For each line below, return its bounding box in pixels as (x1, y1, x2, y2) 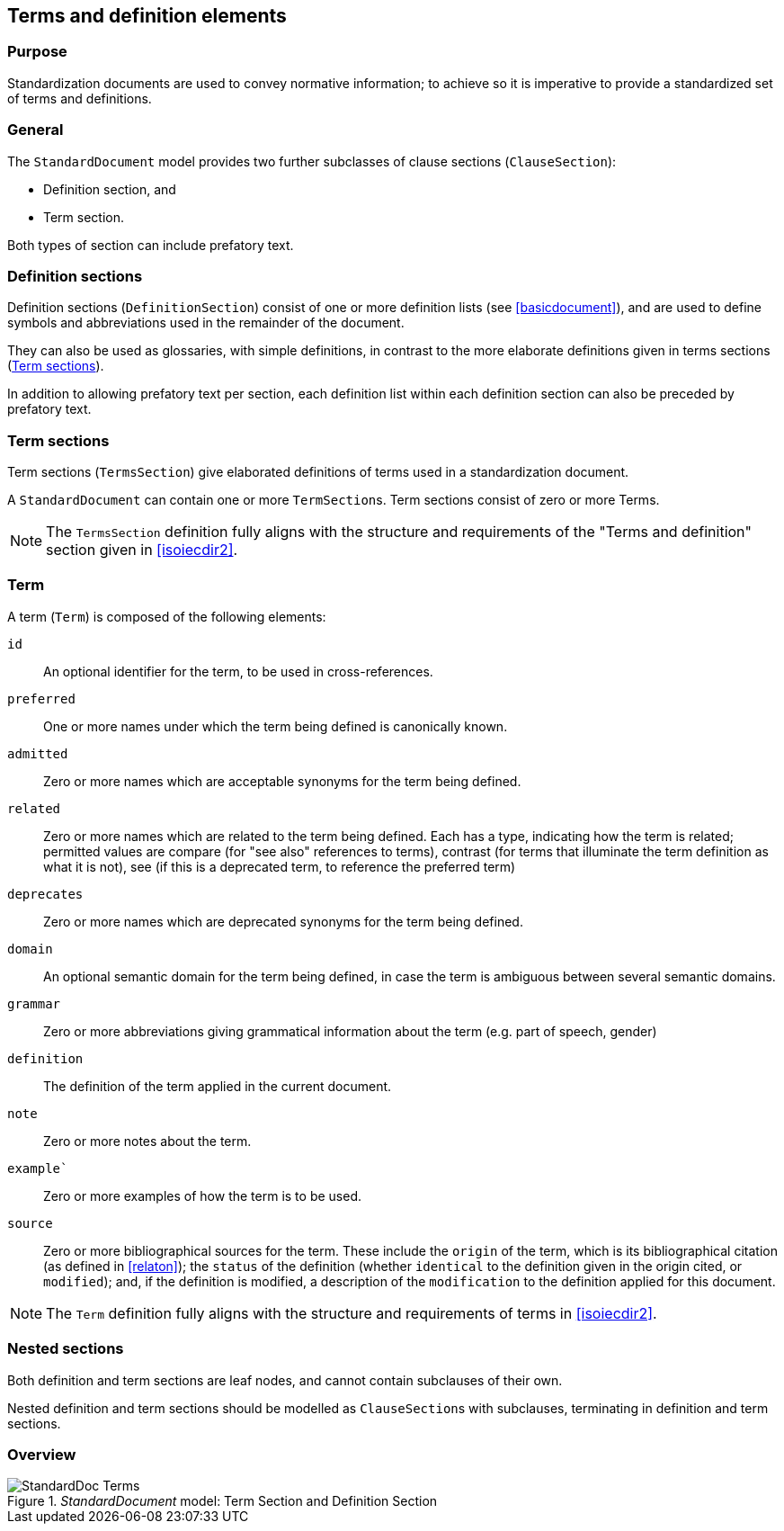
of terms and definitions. (7, 90, 152, 106)
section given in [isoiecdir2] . (46, 541, 238, 560)
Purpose (7, 42, 67, 61)
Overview (7, 1445, 76, 1464)
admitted (7, 746, 68, 761)
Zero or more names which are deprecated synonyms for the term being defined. (43, 913, 523, 929)
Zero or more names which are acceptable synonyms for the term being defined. (43, 773, 521, 789)
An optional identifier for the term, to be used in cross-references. (43, 663, 433, 679)
